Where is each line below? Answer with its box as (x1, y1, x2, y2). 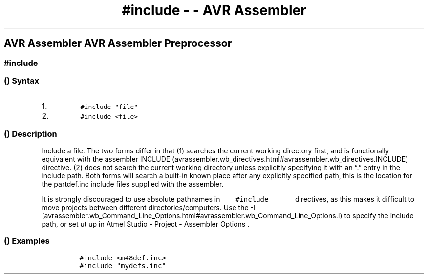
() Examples (4, 236, 50, 246)
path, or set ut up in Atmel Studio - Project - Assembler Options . (42, 220, 250, 229)
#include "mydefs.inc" (79, 261, 166, 270)
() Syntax (4, 75, 40, 86)
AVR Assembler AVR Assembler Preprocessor (4, 37, 232, 50)
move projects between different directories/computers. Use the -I (42, 203, 256, 212)
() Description (4, 128, 57, 139)
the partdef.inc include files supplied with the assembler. (42, 180, 224, 189)
